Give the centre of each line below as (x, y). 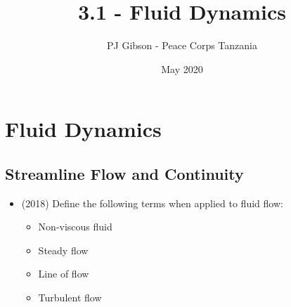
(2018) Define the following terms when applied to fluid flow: (152, 203)
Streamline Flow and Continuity (124, 173)
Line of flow (64, 274)
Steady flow (63, 250)
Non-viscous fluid (75, 227)
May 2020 (182, 68)
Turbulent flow (70, 298)
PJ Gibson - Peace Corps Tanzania (182, 45)
